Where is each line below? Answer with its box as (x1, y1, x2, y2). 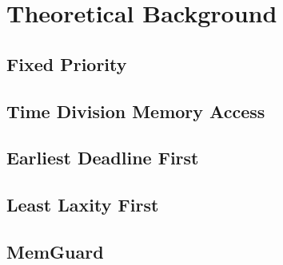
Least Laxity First (6, 192, 159, 217)
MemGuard (6, 239, 104, 263)
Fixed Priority (6, 51, 127, 76)
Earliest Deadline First (6, 145, 199, 170)
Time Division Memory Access (6, 98, 265, 123)
